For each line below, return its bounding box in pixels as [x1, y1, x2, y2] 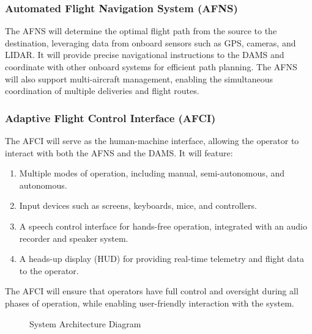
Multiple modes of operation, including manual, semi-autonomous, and [19, 167, 284, 180]
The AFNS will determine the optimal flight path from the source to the [5, 24, 277, 37]
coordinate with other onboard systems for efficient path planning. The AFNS [5, 60, 297, 73]
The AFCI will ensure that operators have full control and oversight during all [5, 285, 299, 297]
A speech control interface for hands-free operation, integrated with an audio [19, 219, 307, 232]
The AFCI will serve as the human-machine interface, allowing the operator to [5, 134, 299, 147]
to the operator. [19, 264, 79, 277]
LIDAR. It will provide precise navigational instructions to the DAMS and [5, 48, 284, 61]
